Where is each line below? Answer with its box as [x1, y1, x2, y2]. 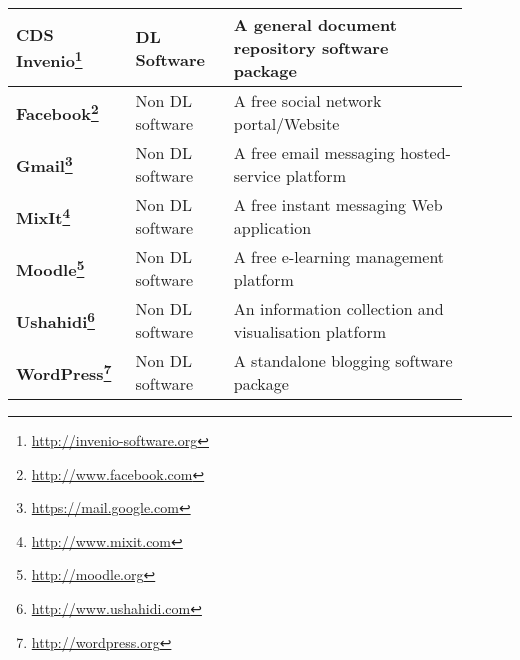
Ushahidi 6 [16, 306, 95, 334]
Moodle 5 [16, 254, 85, 282]
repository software [233, 36, 389, 59]
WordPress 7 [16, 358, 112, 386]
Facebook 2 [16, 98, 99, 126]
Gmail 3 [16, 150, 73, 178]
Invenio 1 [16, 45, 83, 73]
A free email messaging [233, 141, 395, 164]
